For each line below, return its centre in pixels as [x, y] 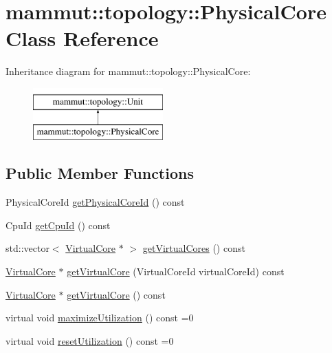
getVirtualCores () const [194, 248]
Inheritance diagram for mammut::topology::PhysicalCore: [128, 71]
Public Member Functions [100, 173]
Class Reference [82, 38]
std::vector [27, 248]
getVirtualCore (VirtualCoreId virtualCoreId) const [176, 271]
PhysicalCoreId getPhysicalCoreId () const [95, 202]
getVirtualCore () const [116, 294]
